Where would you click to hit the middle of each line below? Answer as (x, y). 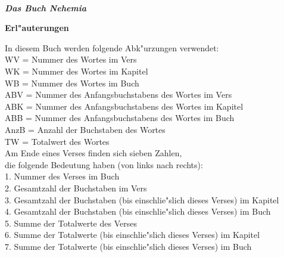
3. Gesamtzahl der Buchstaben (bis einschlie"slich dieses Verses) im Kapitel (142, 199)
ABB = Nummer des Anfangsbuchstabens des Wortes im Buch (120, 118)
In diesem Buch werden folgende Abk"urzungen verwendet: (112, 47)
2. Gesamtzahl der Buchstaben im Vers (76, 188)
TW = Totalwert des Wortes (57, 141)
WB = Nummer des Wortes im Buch (72, 83)
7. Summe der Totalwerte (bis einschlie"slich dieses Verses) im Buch (128, 246)
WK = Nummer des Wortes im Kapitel (77, 71)
